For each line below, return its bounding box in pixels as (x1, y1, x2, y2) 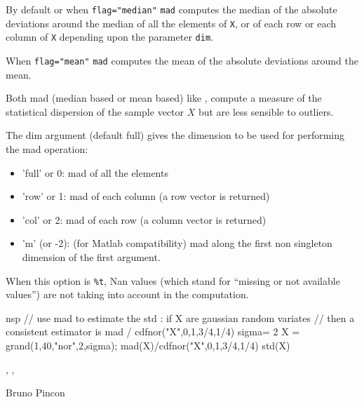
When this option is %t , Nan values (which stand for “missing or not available (6, 273, 340, 288)
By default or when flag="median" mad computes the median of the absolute (6, 2, 337, 16)
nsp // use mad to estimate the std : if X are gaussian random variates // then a (6, 310, 355, 325)
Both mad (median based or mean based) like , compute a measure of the (6, 91, 322, 105)
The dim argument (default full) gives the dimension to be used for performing (6, 128, 345, 142)
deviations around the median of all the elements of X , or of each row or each (6, 15, 337, 30)
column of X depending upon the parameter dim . (6, 29, 213, 44)
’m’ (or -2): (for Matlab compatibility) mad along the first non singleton (22, 236, 332, 250)
